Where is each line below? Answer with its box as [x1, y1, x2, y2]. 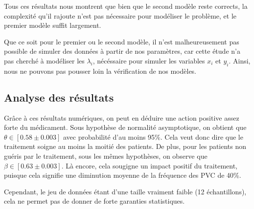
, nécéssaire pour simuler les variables [92, 55, 205, 65]
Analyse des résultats [4, 89, 114, 104]
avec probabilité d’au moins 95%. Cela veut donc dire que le [63, 131, 243, 142]
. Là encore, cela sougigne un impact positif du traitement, [61, 160, 237, 170]
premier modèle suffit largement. [4, 20, 101, 30]
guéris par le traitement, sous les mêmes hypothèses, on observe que [4, 150, 208, 161]
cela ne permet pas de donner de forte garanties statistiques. [4, 196, 185, 206]
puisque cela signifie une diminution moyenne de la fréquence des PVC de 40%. [4, 170, 241, 180]
